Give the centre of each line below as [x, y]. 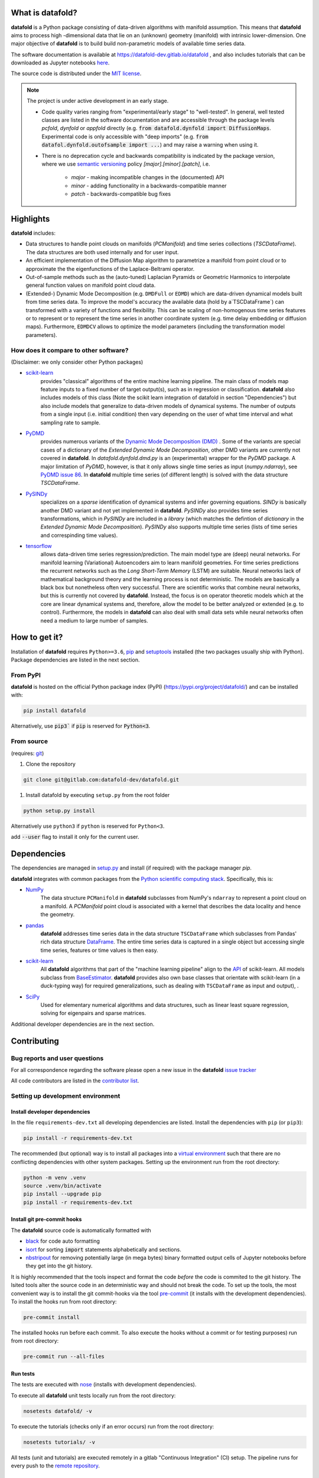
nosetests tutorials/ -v [59, 1442]
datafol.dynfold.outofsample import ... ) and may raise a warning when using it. [150, 145]
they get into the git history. [59, 1266]
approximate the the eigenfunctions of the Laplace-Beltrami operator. [110, 268]
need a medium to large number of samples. [94, 620]
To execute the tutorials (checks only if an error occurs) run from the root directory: [113, 1426]
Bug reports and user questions [57, 1058]
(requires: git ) [27, 753]
